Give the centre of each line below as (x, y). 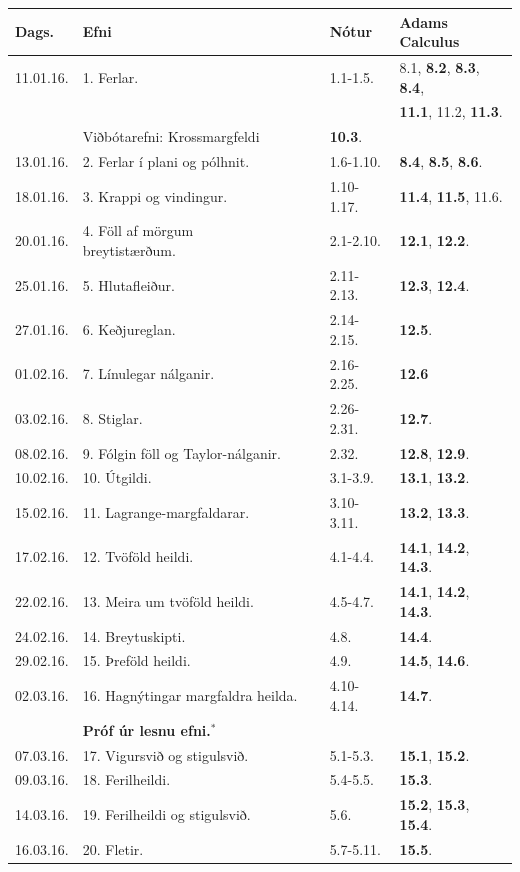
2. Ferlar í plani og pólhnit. (166, 161)
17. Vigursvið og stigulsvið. (165, 754)
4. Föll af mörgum (138, 230)
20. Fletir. (113, 848)
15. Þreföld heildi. (136, 660)
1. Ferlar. (110, 76)
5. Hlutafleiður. (128, 284)
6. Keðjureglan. (129, 329)
